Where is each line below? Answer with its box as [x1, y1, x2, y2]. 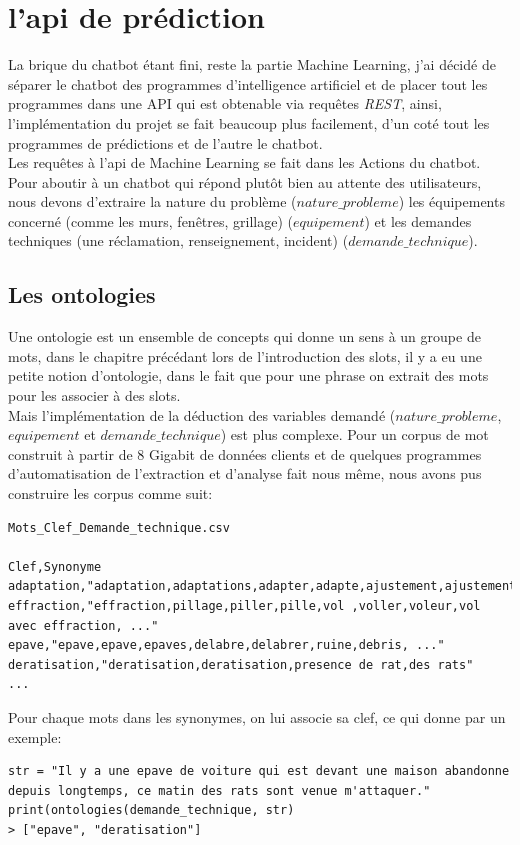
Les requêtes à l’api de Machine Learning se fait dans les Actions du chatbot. [8, 152, 481, 173]
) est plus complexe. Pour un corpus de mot [220, 424, 489, 445]
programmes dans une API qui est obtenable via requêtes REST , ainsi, [8, 93, 442, 114]
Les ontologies [8, 279, 156, 310]
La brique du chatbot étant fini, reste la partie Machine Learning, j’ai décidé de [8, 54, 496, 75]
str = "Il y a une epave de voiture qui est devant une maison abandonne [8, 764, 510, 779]
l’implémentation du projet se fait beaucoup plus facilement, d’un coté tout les [8, 112, 490, 133]
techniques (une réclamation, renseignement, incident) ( [8, 230, 349, 251]
